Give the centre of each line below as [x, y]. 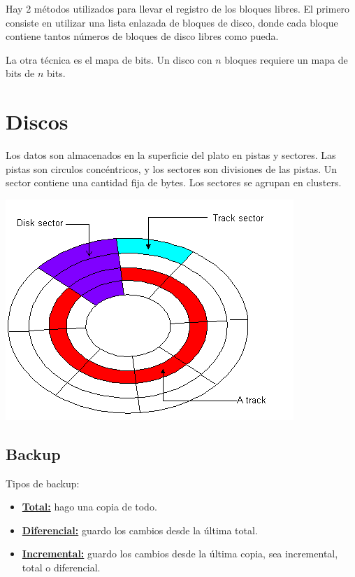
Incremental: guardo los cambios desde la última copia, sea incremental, [180, 554]
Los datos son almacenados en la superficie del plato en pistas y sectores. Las [171, 155]
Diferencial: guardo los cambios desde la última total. [140, 530]
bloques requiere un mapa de [286, 59]
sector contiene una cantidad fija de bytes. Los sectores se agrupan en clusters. [174, 182]
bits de [20, 73]
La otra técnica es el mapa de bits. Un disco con [109, 59]
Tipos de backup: [43, 483]
